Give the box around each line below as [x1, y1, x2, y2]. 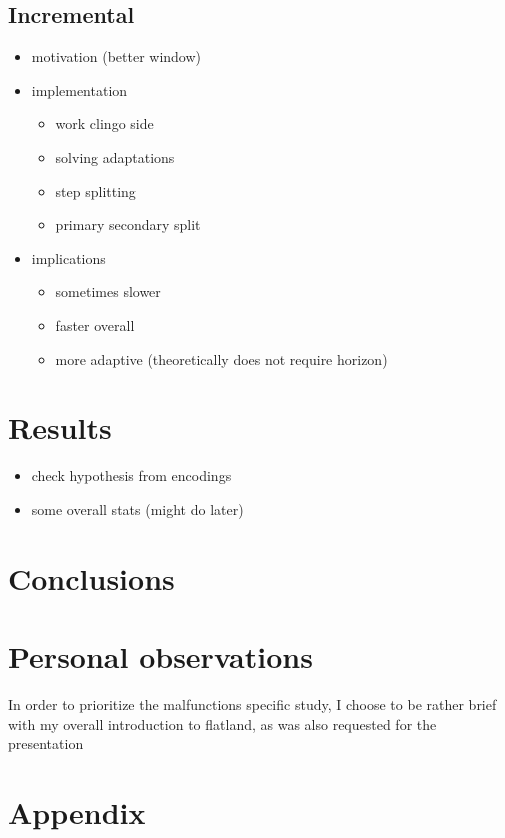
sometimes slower [55, 281, 161, 302]
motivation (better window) [31, 46, 202, 67]
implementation [31, 79, 128, 100]
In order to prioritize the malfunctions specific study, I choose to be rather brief [8, 693, 497, 714]
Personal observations [8, 636, 313, 677]
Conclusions [8, 557, 175, 598]
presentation [8, 733, 84, 754]
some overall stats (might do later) [31, 498, 244, 519]
